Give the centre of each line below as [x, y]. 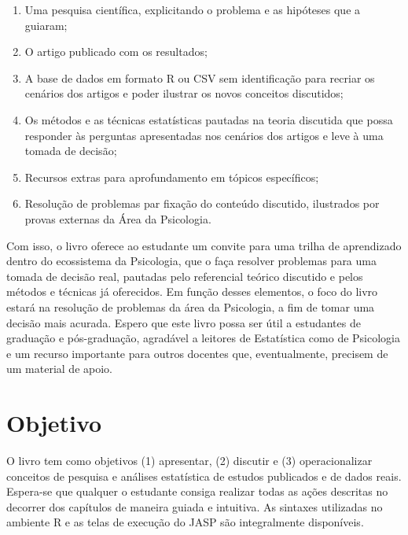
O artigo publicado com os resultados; [116, 52]
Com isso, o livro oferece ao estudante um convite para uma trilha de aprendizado [204, 245]
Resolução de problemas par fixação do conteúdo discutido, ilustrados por [202, 203]
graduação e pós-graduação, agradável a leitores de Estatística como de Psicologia [204, 338]
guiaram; [46, 25]
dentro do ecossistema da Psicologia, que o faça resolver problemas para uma [191, 261]
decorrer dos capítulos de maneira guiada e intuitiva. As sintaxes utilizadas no [195, 506]
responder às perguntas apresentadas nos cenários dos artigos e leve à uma [204, 135]
